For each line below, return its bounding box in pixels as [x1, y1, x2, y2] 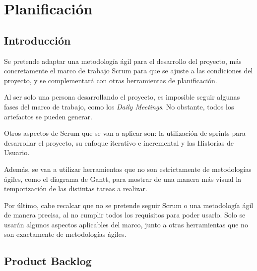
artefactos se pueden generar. [4, 111, 92, 121]
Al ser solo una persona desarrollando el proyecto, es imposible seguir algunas [4, 92, 240, 102]
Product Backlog [4, 253, 92, 269]
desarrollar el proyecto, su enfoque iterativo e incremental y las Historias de [4, 137, 234, 148]
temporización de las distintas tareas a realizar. [4, 183, 148, 194]
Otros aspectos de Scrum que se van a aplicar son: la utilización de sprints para [4, 128, 246, 138]
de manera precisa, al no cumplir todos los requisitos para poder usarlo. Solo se [4, 210, 246, 220]
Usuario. [4, 147, 30, 158]
